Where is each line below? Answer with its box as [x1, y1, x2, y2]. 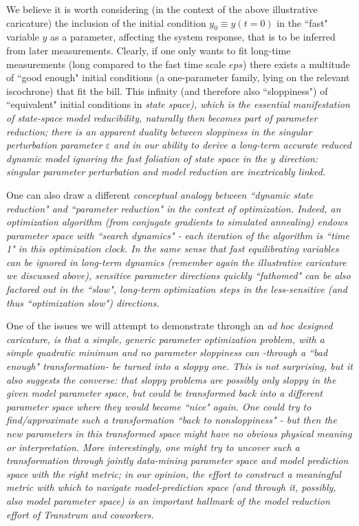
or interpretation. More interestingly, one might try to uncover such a [6, 439, 300, 454]
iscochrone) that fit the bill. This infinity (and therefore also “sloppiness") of [6, 83, 328, 98]
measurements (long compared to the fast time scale [6, 56, 226, 71]
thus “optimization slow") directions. [6, 295, 160, 309]
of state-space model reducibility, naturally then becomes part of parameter [6, 110, 318, 124]
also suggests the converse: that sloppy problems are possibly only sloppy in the [6, 372, 336, 386]
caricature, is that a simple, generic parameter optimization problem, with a [6, 331, 325, 346]
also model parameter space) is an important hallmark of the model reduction [6, 493, 330, 507]
